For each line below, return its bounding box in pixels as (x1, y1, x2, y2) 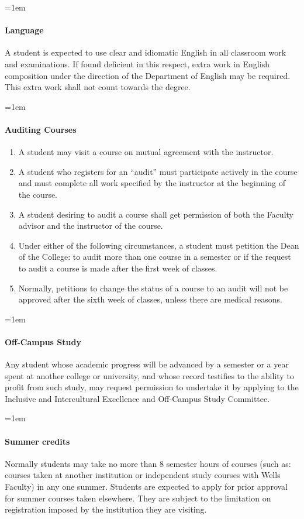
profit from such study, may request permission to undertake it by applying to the (5, 381, 299, 393)
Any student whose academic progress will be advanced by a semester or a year (5, 358, 289, 370)
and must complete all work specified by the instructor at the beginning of (18, 177, 285, 189)
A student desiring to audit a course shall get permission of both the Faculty (18, 208, 293, 220)
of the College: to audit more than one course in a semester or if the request (18, 250, 291, 263)
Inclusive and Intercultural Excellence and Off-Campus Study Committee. (5, 392, 270, 404)
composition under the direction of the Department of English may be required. (5, 69, 291, 81)
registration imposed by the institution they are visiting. (5, 503, 207, 515)
